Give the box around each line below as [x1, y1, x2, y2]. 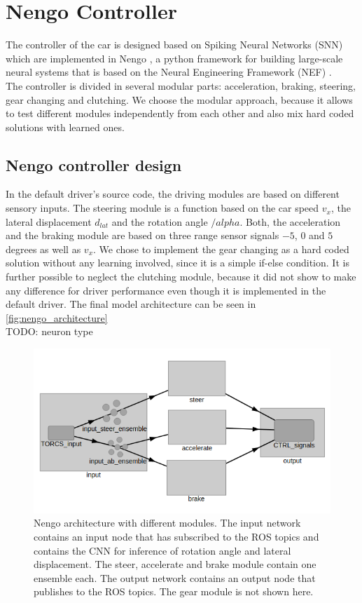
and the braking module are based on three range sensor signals [6, 228, 279, 243]
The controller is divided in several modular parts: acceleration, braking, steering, [6, 78, 356, 93]
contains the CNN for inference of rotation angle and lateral [34, 543, 291, 557]
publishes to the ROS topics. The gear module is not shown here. [34, 584, 314, 599]
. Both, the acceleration [239, 214, 341, 229]
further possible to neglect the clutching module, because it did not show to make [6, 269, 356, 284]
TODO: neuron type [6, 324, 93, 339]
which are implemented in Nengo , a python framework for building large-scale [6, 50, 343, 65]
